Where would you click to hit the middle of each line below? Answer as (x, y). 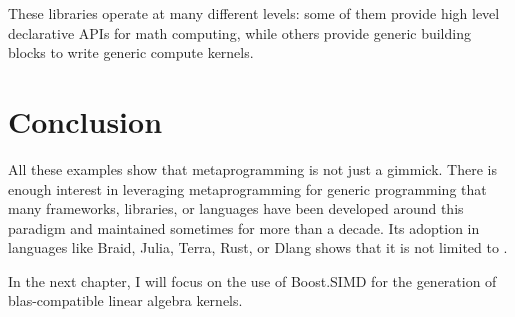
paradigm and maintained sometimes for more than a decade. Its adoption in (244, 227)
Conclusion (85, 120)
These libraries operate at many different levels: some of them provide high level (254, 13)
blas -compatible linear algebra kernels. (125, 300)
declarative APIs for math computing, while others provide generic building (239, 32)
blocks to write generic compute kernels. (131, 52)
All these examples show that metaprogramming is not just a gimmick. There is (252, 168)
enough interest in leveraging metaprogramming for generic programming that (247, 188)
